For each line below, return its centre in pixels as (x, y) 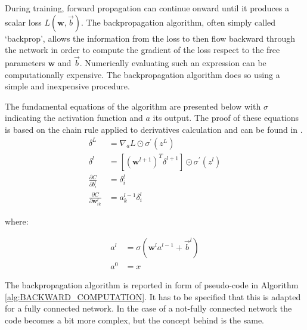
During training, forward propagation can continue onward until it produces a (147, 8)
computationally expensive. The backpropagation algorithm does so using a (142, 74)
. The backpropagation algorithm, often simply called (179, 22)
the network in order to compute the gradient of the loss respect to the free (142, 50)
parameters (25, 63)
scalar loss (23, 22)
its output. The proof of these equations (226, 118)
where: (17, 221)
